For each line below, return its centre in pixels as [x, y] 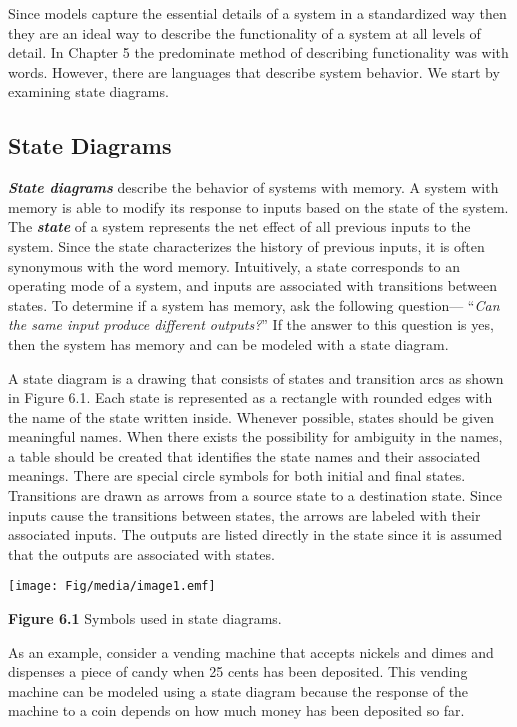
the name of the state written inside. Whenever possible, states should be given [251, 416]
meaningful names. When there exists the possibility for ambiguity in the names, [255, 436]
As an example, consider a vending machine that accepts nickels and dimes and [251, 651]
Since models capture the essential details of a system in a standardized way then [257, 13]
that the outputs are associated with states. [141, 553]
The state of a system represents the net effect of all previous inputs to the [239, 226]
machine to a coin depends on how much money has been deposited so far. [236, 710]
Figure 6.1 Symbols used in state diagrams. [145, 618]
